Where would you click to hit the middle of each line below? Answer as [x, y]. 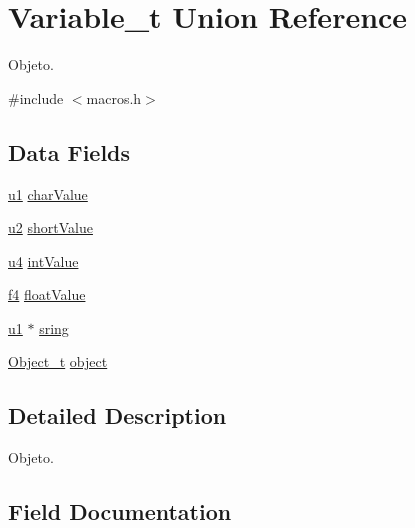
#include [36, 97]
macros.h [114, 97]
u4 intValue [43, 260]
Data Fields [69, 151]
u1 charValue [48, 193]
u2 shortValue [50, 227]
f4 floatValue [47, 294]
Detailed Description [117, 415]
